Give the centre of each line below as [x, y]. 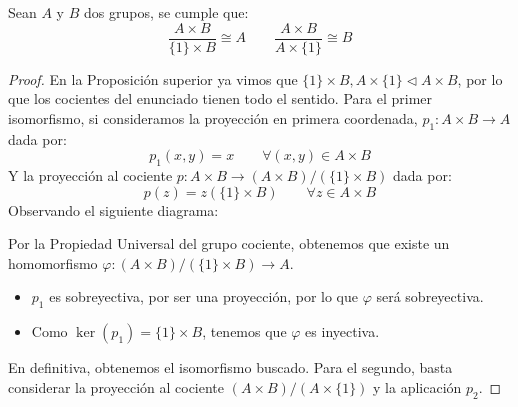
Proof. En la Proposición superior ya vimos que [153, 78]
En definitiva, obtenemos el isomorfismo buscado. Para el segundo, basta [230, 367]
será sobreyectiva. [430, 296]
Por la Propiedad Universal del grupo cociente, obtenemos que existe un [229, 243]
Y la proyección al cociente [90, 175]
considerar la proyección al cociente [116, 386]
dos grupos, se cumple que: [166, 12]
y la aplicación [417, 386]
